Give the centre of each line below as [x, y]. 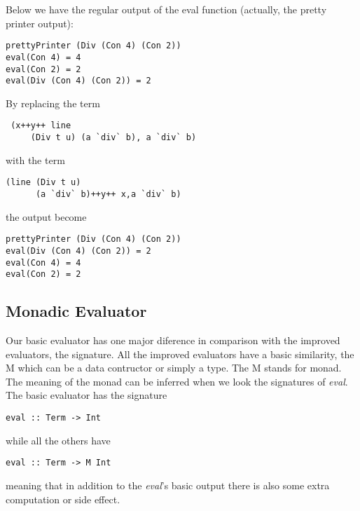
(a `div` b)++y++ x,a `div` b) [108, 194]
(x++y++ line [41, 126]
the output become [46, 216]
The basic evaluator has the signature [86, 395]
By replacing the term [53, 103]
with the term [35, 159]
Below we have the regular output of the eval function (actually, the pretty [166, 9]
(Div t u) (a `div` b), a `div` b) [113, 138]
